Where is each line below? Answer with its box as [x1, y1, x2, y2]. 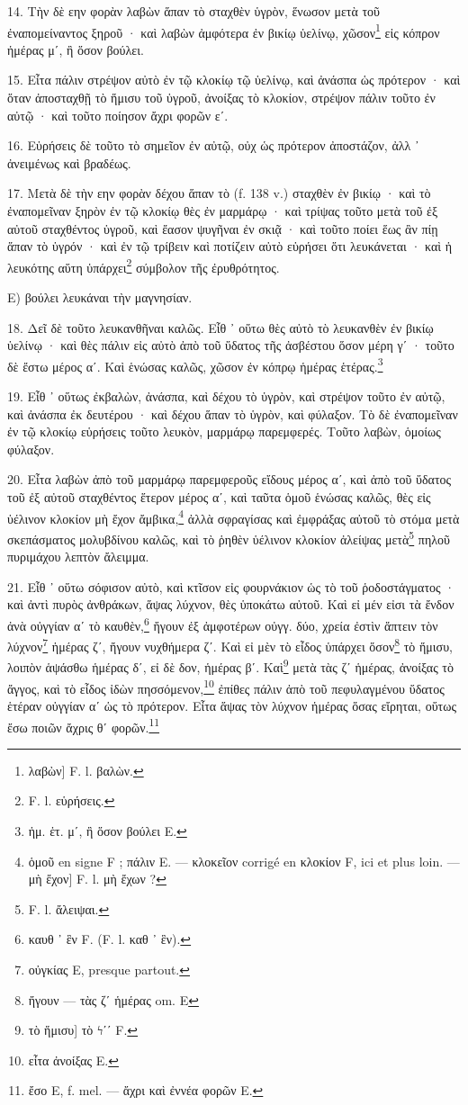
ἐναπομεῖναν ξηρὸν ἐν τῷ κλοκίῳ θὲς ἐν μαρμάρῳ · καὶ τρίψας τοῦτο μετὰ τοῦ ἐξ [7, 202, 438, 220]
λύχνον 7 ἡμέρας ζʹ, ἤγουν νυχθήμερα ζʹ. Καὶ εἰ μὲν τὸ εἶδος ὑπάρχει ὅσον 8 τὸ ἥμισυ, [7, 634, 453, 655]
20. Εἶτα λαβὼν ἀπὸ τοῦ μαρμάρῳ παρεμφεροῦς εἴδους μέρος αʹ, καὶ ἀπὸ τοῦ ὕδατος [7, 470, 452, 489]
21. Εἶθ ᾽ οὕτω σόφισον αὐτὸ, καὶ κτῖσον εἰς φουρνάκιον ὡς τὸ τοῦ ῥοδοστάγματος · [7, 577, 455, 596]
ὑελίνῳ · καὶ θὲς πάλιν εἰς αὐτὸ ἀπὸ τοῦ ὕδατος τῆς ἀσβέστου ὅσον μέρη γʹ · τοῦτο [7, 336, 454, 355]
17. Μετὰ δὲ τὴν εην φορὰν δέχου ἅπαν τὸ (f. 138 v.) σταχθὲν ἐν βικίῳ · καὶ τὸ [7, 184, 431, 202]
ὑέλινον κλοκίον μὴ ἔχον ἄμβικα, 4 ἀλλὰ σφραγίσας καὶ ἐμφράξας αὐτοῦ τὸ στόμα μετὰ [7, 506, 460, 527]
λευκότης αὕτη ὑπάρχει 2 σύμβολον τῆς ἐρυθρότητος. [7, 255, 280, 276]
